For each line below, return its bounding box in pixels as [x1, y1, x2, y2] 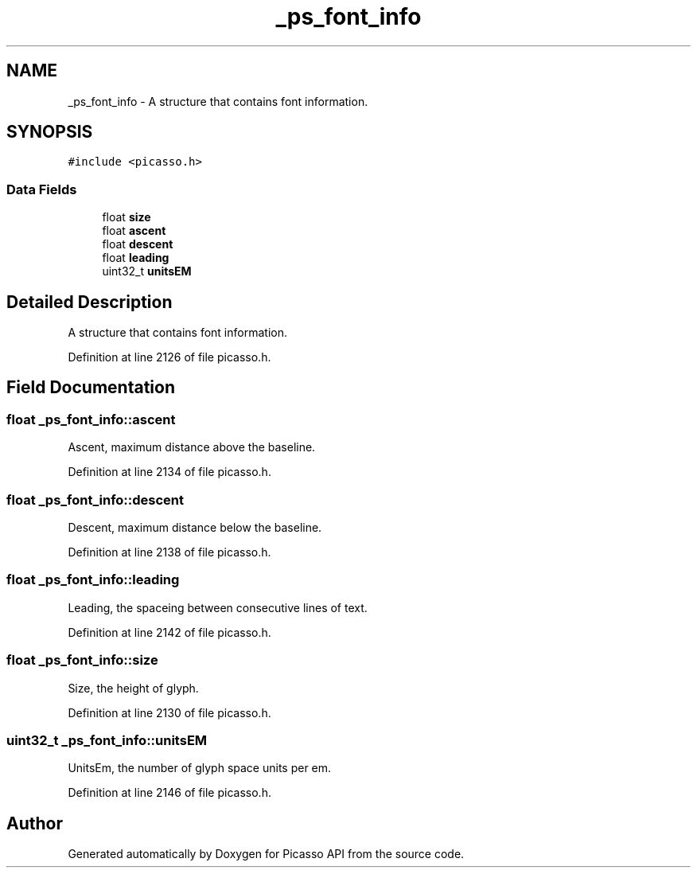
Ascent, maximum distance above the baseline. [68, 440, 316, 455]
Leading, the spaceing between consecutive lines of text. [68, 600, 368, 615]
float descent [102, 237, 173, 252]
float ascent [102, 224, 166, 238]
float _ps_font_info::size [6, 652, 158, 669]
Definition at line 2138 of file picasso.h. [68, 545, 271, 559]
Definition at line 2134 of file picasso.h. [68, 465, 271, 479]
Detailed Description [6, 291, 173, 312]
